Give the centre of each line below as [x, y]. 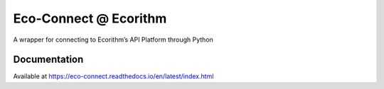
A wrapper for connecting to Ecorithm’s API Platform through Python [113, 40]
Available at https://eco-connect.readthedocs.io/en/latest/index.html [113, 76]
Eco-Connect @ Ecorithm [90, 18]
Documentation [48, 60]
